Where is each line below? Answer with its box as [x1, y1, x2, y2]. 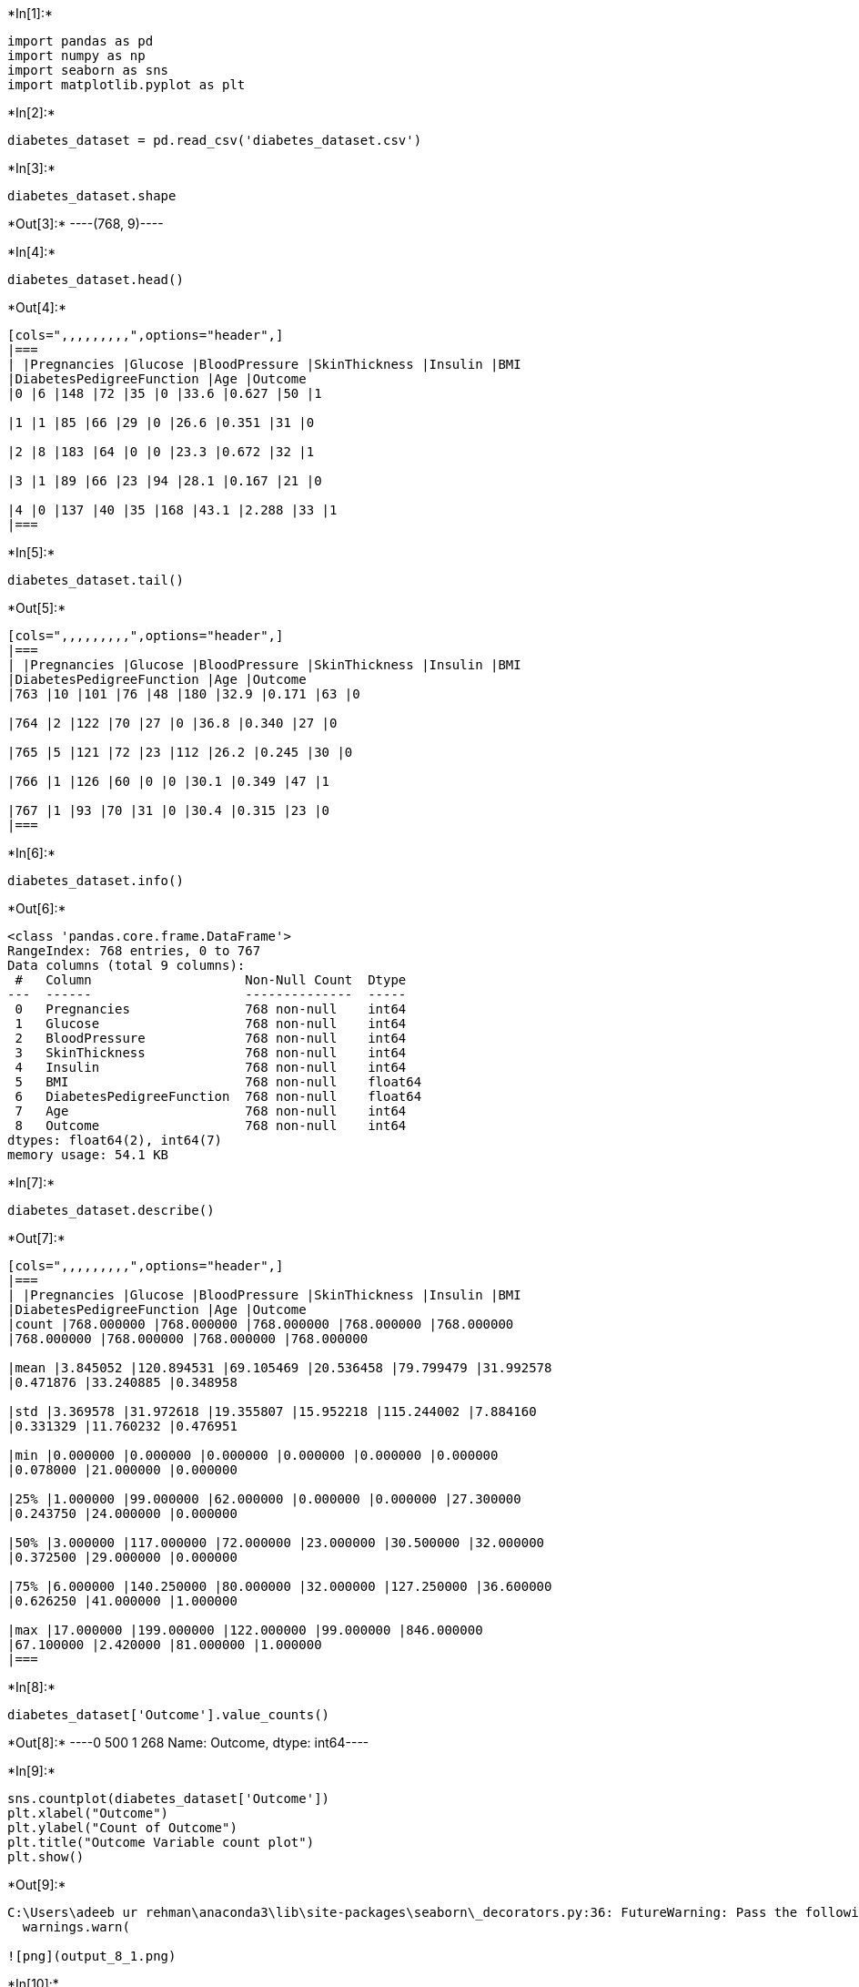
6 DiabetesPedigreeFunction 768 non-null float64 [15, 1089, 422, 1104]
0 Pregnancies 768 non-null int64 [15, 1002, 407, 1016]
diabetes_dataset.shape [7, 189, 177, 203]
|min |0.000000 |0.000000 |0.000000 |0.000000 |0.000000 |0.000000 [7, 1448, 499, 1462]
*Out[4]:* [7, 300, 66, 315]
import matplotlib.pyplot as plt [7, 77, 246, 92]
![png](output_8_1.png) [7, 1949, 177, 1963]
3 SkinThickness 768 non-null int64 [15, 1045, 407, 1060]
